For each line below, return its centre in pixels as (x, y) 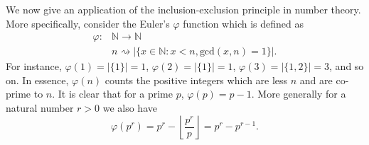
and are (316, 80)
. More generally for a (299, 94)
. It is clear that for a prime (112, 94)
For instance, (34, 66)
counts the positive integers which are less (196, 80)
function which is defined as (243, 23)
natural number (40, 108)
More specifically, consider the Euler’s (88, 23)
